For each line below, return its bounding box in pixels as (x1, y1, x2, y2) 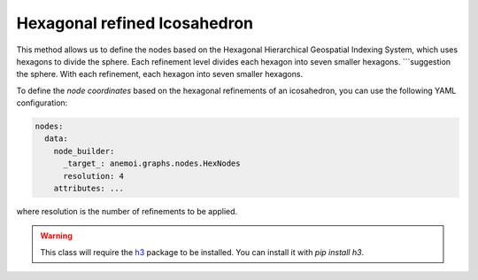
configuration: (16, 97, 68, 108)
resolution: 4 (63, 171, 124, 181)
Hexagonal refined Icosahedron (16, 13, 254, 33)
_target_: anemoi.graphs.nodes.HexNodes (63, 159, 241, 168)
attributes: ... (53, 183, 124, 194)
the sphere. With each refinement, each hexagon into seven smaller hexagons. (16, 69, 304, 80)
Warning (40, 230, 73, 241)
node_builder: (53, 146, 115, 156)
